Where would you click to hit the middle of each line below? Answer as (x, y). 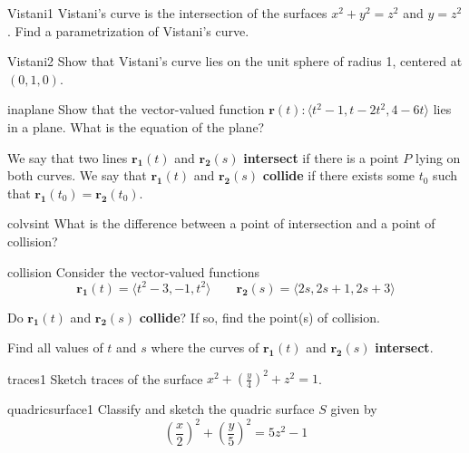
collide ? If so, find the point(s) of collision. (259, 317)
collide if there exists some (339, 175)
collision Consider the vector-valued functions (133, 271)
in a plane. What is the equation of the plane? (136, 126)
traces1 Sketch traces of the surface (105, 378)
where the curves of (205, 347)
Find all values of (55, 347)
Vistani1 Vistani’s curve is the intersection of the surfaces (167, 13)
